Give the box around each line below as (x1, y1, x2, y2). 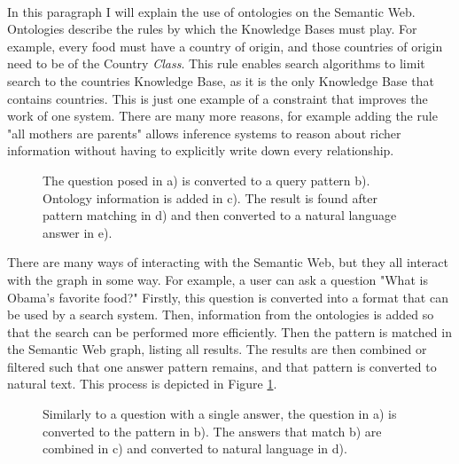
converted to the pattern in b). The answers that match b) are (43, 421, 382, 440)
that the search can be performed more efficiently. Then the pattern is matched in (7, 322, 452, 341)
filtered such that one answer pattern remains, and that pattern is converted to (7, 357, 437, 375)
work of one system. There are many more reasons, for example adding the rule (7, 106, 438, 125)
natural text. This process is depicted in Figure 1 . (7, 374, 277, 393)
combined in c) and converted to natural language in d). (43, 439, 347, 458)
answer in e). (43, 223, 113, 241)
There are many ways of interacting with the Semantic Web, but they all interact (7, 253, 448, 271)
